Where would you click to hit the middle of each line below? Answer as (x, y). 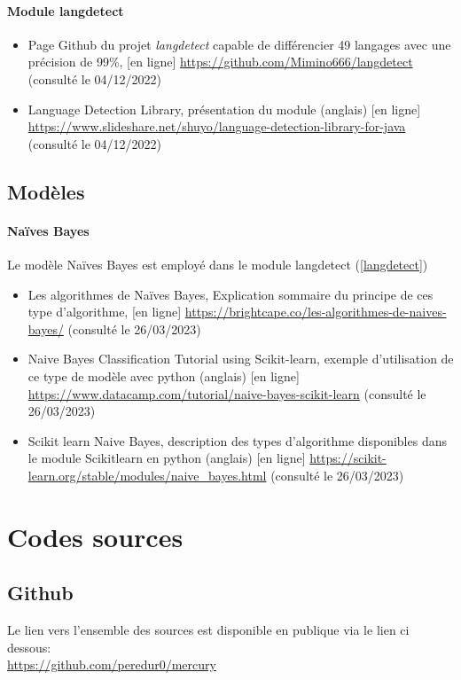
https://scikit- (348, 458)
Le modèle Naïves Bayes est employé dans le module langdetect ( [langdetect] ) (218, 264)
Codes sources (95, 536)
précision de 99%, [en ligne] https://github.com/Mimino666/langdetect (220, 62)
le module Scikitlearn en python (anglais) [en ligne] (167, 458)
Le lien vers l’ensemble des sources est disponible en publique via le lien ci (208, 630)
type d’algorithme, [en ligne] (105, 312)
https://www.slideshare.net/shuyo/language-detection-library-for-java (217, 126)
